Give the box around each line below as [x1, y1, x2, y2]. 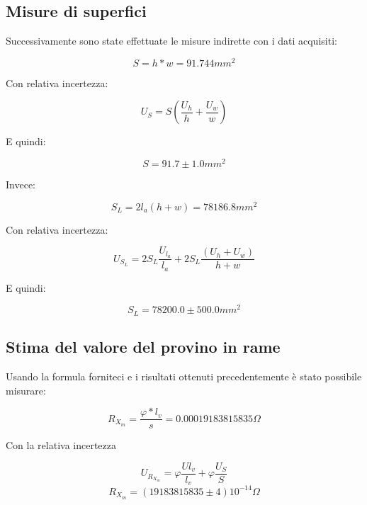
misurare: [6, 382, 46, 397]
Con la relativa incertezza [6, 438, 117, 453]
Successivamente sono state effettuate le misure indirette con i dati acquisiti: [6, 33, 337, 48]
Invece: [6, 177, 35, 192]
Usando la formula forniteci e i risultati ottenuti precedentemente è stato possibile [6, 369, 362, 384]
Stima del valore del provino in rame [6, 336, 281, 358]
